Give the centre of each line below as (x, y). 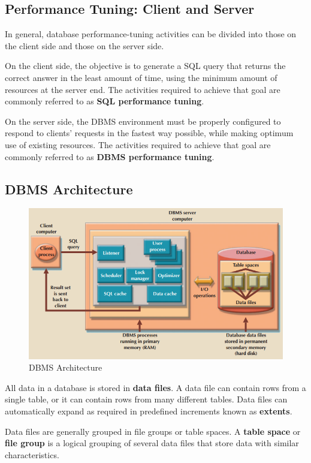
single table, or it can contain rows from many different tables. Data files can (146, 399)
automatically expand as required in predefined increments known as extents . (149, 411)
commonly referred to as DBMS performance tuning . (110, 156)
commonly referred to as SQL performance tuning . (105, 101)
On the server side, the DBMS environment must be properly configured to (143, 121)
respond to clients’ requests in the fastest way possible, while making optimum (149, 133)
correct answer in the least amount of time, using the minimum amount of (141, 77)
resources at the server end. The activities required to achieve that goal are (143, 89)
